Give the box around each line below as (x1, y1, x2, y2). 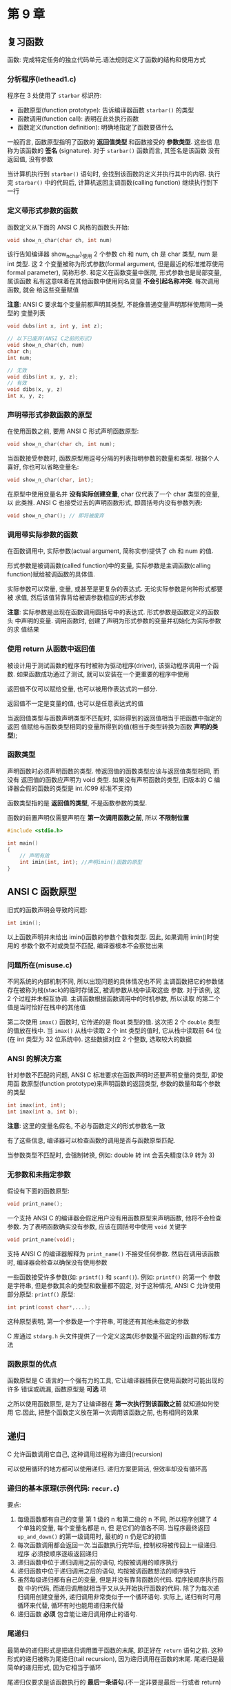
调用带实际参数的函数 (7, 530, 78, 539)
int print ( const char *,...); (7, 1304, 91, 1311)
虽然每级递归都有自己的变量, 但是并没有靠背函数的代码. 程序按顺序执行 (17, 1576, 218, 1584)
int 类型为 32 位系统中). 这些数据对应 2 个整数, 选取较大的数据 (17, 1035, 192, 1043)
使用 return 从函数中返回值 (7, 644, 96, 654)
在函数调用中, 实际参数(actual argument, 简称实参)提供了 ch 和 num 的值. (7, 547, 214, 555)
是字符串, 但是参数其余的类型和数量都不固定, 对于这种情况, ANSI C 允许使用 (7, 1282, 221, 1290)
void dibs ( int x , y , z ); (7, 373, 79, 380)
